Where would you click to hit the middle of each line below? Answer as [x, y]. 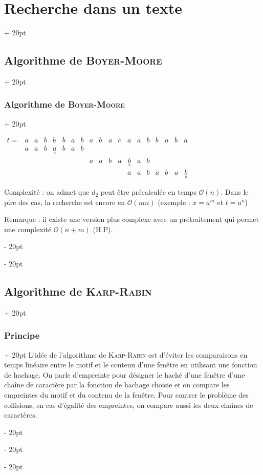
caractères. [21, 415]
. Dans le [235, 192]
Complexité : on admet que [47, 192]
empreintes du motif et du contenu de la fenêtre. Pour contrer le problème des [126, 395]
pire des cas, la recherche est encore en [64, 202]
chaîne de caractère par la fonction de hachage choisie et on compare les [117, 385]
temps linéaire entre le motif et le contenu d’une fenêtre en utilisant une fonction [131, 365]
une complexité [28, 229]
